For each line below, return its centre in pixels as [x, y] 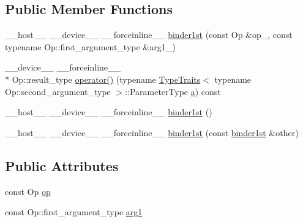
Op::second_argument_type [58, 91]
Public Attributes [62, 165]
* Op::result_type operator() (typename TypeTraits [103, 79]
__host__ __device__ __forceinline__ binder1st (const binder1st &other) [152, 132]
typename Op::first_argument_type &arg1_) [90, 46]
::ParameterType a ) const [173, 91]
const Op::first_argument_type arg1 [74, 212]
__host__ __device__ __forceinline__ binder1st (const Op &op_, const [149, 35]
